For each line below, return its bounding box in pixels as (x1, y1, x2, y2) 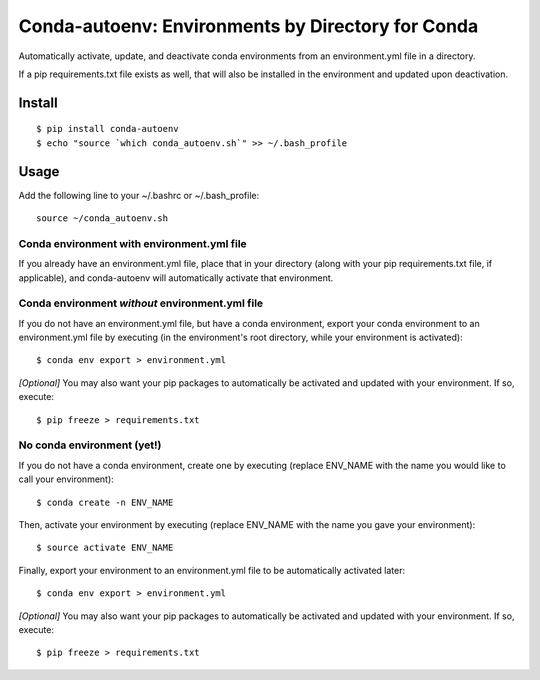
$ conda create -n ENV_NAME (36, 496, 174, 508)
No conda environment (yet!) (18, 438, 162, 452)
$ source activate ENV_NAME (36, 542, 174, 554)
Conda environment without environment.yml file (18, 296, 264, 310)
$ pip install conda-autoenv (36, 123, 179, 135)
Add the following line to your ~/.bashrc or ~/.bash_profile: (18, 189, 260, 201)
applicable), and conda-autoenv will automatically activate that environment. (18, 271, 334, 284)
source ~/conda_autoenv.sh (36, 213, 169, 224)
